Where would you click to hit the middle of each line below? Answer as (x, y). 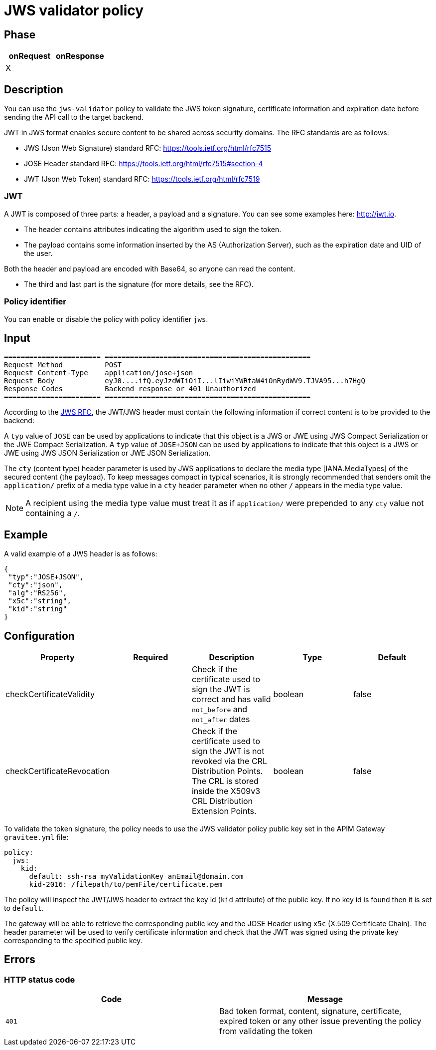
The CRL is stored (225, 781)
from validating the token (266, 1031)
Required (151, 657)
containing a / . (53, 513)
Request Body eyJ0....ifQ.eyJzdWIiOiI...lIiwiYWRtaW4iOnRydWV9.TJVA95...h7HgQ (185, 381)
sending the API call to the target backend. (74, 117)
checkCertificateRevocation (58, 771)
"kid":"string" (38, 609)
